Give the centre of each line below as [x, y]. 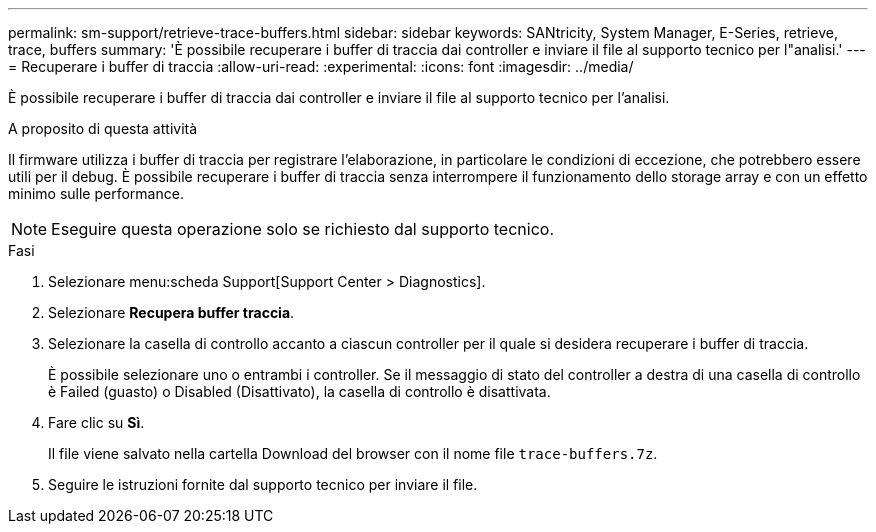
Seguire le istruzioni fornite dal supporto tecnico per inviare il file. [263, 484]
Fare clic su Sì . [96, 422]
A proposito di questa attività [103, 128]
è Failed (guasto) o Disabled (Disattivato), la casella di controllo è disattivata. [299, 391]
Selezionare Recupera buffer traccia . [171, 312]
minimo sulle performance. [96, 193]
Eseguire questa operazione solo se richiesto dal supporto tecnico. [302, 229]
